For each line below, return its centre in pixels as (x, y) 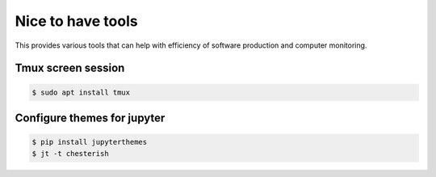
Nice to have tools (76, 21)
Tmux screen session (70, 68)
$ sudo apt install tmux (81, 92)
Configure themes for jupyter (90, 118)
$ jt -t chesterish (70, 153)
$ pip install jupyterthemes (90, 142)
